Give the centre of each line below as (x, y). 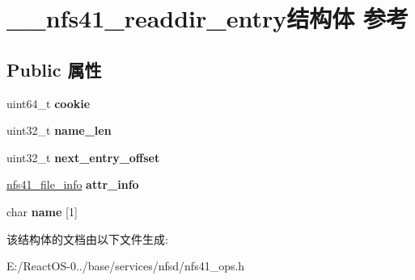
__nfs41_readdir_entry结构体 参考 (207, 18)
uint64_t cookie (49, 103)
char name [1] (42, 211)
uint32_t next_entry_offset (83, 157)
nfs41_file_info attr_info (73, 184)
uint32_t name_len (59, 130)
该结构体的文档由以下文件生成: (87, 238)
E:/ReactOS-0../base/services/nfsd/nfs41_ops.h (126, 266)
